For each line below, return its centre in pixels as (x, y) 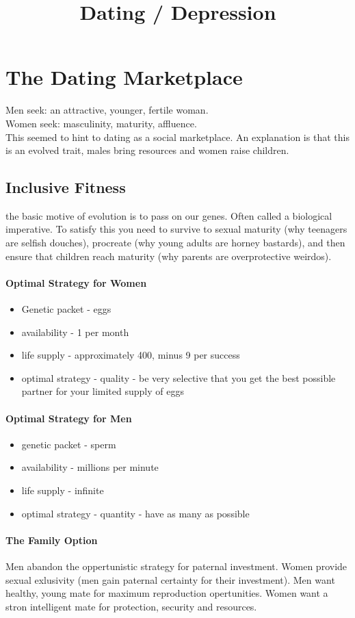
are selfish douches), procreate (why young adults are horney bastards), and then (175, 243)
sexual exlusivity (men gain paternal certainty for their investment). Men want (170, 579)
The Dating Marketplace (124, 77)
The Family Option (52, 540)
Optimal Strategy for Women (76, 282)
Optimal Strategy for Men (69, 418)
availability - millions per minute (90, 467)
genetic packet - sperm (69, 444)
